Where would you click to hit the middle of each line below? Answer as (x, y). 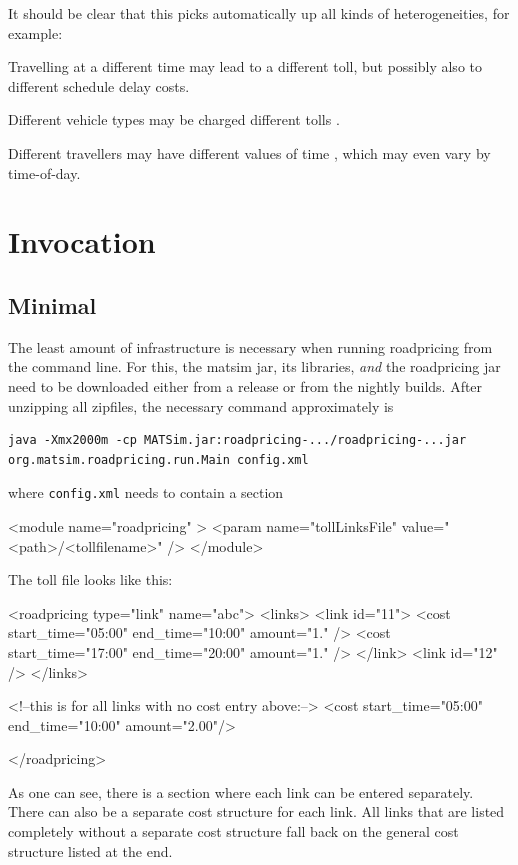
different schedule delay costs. (99, 85)
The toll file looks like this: (90, 579)
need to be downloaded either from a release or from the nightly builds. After (245, 385)
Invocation (82, 241)
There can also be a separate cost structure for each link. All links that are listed (256, 811)
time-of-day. (44, 172)
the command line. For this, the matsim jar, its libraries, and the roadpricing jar (254, 366)
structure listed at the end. (90, 850)
